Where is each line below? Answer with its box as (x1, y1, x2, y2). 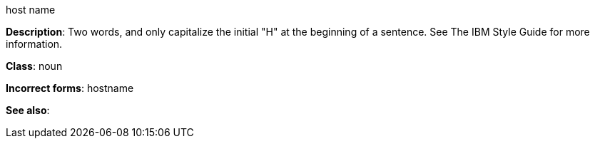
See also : (6, 104, 50, 116)
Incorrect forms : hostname (6, 82, 134, 94)
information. (6, 38, 63, 50)
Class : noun (6, 60, 63, 72)
